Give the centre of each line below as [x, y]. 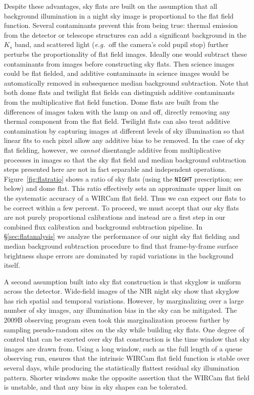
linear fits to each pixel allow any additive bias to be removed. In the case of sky [125, 140]
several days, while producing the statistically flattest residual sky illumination [122, 368]
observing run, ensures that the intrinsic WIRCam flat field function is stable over [127, 358]
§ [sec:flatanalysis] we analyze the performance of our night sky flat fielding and [122, 236]
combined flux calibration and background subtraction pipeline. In [103, 226]
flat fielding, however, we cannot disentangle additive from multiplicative [113, 150]
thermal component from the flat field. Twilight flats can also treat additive [117, 121]
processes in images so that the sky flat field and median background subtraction [125, 159]
